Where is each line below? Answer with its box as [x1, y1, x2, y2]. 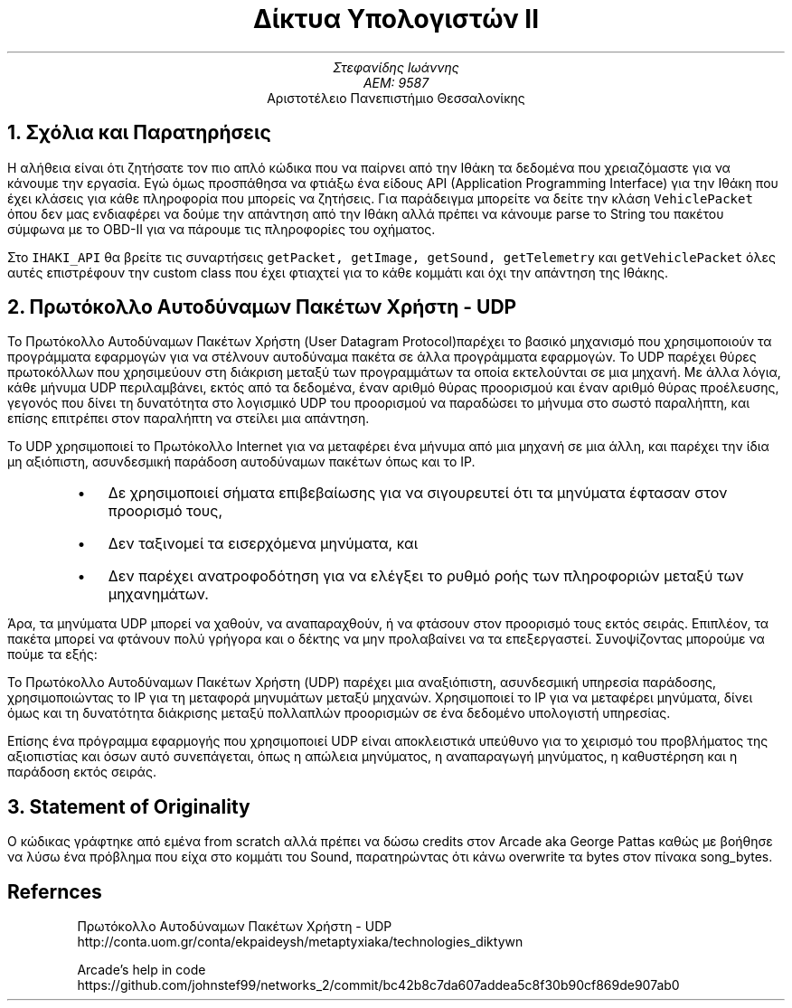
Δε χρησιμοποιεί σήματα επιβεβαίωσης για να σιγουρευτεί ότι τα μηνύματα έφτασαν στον [108, 484, 728, 503]
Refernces [7, 880, 102, 903]
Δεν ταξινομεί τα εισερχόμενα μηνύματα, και [108, 534, 419, 553]
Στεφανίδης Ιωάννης [333, 59, 459, 75]
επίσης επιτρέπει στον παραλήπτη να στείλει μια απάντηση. [7, 410, 370, 427]
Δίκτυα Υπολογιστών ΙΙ [252, 4, 540, 34]
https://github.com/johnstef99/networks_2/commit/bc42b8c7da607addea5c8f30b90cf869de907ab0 [77, 977, 680, 994]
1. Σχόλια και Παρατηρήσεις [7, 121, 271, 145]
